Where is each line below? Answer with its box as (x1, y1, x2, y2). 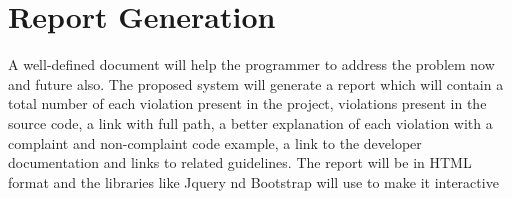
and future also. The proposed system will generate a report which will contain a (8, 73, 504, 94)
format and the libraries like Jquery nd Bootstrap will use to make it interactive (8, 171, 499, 192)
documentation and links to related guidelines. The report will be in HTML (8, 152, 472, 173)
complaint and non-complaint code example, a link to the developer (8, 132, 422, 153)
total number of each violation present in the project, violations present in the (8, 93, 487, 114)
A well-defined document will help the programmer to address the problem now (8, 54, 495, 75)
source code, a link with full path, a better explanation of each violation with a (8, 112, 493, 133)
